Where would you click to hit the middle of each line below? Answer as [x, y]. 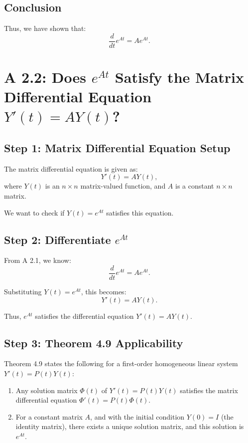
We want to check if [34, 212]
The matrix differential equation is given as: [71, 168]
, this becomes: [104, 292]
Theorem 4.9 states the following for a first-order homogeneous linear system [121, 363]
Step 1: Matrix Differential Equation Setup [117, 148]
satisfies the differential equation [84, 316]
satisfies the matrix [209, 390]
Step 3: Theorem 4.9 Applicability [94, 342]
